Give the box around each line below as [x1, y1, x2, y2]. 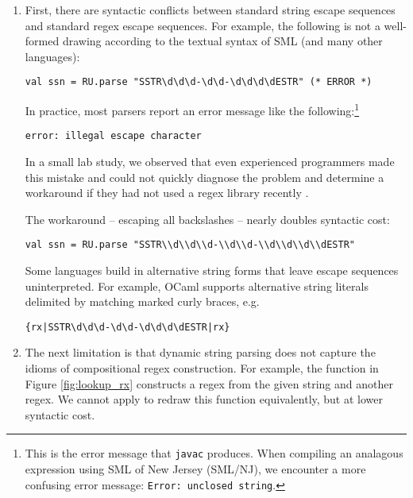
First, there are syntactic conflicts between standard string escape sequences [25, 2, 396, 17]
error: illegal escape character [25, 130, 202, 142]
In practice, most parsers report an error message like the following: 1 [25, 100, 360, 118]
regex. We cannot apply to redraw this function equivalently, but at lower [25, 391, 384, 407]
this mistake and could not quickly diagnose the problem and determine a [25, 168, 384, 185]
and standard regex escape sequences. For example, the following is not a [25, 17, 380, 33]
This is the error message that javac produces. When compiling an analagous [25, 445, 403, 461]
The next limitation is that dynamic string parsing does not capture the [25, 344, 376, 361]
